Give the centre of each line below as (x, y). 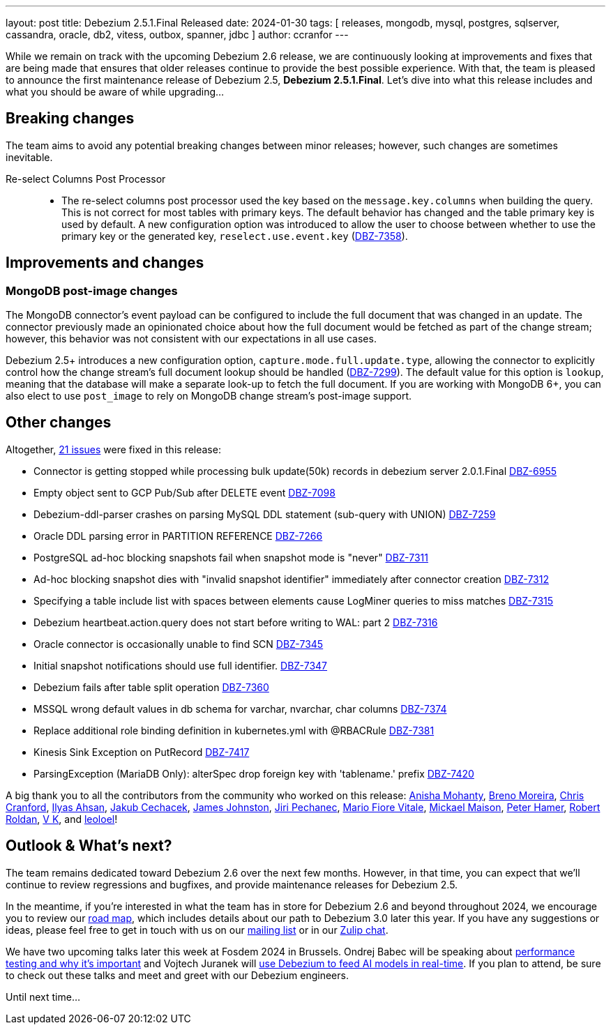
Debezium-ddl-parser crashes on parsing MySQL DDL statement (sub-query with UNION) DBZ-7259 (265, 514)
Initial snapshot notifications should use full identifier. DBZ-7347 (181, 665)
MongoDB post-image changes (92, 290)
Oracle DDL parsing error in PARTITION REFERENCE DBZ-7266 (178, 536)
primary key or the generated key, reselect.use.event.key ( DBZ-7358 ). (235, 236)
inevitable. (29, 157)
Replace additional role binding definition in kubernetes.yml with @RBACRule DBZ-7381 (234, 730)
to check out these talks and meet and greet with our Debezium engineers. (177, 975)
